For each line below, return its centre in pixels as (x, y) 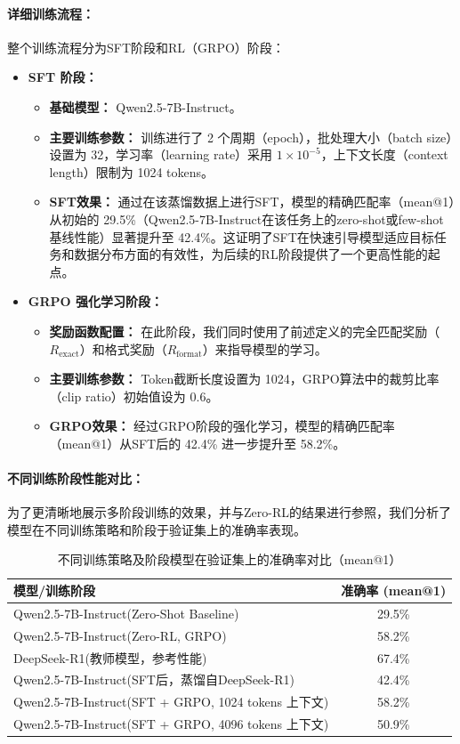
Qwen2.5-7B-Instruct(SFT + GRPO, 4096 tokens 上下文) (171, 724)
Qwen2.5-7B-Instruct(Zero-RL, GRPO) (120, 635)
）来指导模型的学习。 (265, 348)
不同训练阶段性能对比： (76, 478)
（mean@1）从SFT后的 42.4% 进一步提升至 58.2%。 (198, 443)
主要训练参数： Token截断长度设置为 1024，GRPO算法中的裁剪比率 (244, 379)
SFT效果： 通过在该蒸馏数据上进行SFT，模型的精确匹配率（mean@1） (252, 202)
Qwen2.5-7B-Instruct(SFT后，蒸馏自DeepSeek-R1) (154, 679)
